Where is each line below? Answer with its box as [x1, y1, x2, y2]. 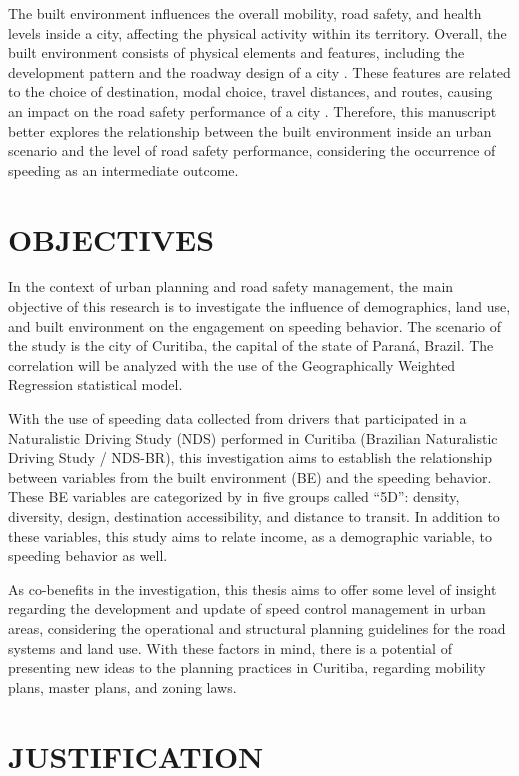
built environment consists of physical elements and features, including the [8, 42, 465, 63]
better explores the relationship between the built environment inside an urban [8, 120, 492, 141]
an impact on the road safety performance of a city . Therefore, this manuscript [8, 100, 497, 121]
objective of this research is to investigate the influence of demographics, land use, [8, 296, 511, 317]
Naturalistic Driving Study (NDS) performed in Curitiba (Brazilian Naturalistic [8, 427, 498, 448]
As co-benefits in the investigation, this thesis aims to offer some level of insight [8, 578, 497, 599]
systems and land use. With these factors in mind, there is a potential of [8, 637, 452, 658]
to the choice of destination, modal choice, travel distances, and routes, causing [8, 81, 493, 102]
